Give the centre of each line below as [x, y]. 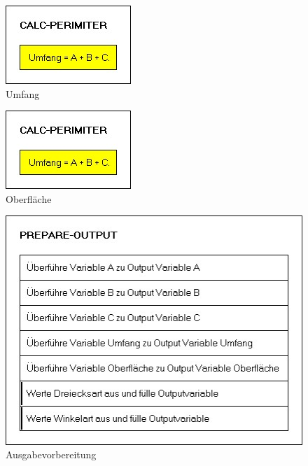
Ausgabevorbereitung [51, 454]
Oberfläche [29, 198]
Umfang [23, 93]
